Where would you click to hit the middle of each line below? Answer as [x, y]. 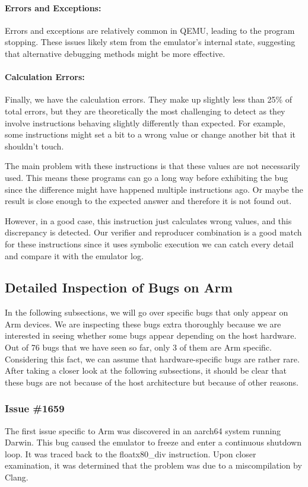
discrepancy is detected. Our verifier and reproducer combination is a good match [153, 232]
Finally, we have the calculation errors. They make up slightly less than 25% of [148, 99]
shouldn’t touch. [34, 146]
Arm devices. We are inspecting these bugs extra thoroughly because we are [143, 324]
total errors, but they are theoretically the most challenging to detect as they [145, 111]
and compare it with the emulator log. [74, 255]
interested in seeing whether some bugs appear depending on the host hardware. [151, 335]
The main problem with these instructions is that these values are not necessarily [153, 166]
